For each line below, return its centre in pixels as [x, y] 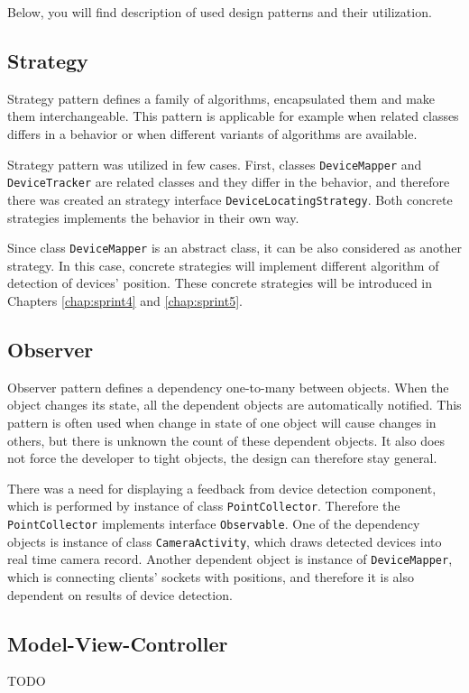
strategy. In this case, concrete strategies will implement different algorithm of [223, 265]
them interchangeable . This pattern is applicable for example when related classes [233, 116]
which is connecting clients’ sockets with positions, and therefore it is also [211, 576]
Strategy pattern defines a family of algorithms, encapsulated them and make [221, 98]
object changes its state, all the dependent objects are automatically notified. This [234, 405]
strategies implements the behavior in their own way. [153, 217]
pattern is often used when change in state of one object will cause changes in [222, 422]
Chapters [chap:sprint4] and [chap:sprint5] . [125, 300]
